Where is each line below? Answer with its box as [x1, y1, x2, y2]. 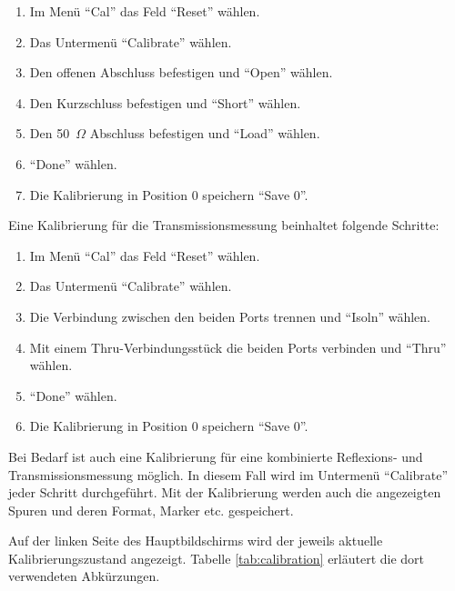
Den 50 [29, 124, 70, 143]
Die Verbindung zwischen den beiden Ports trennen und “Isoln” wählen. [29, 306, 431, 326]
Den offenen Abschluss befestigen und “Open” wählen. [29, 63, 333, 82]
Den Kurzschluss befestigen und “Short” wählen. [29, 93, 301, 112]
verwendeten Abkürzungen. [8, 566, 160, 586]
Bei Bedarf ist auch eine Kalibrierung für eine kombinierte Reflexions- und [8, 446, 423, 466]
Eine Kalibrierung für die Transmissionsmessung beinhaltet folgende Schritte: [8, 215, 440, 235]
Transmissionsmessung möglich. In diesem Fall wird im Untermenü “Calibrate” [8, 465, 449, 484]
